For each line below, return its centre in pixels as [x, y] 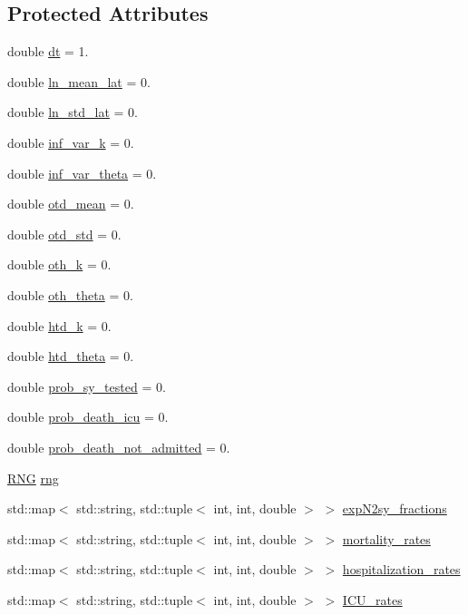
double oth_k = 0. [59, 264]
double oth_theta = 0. [70, 294]
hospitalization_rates [401, 569]
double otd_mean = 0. [71, 204]
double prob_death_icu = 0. [88, 417]
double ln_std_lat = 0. [73, 112]
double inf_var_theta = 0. [82, 173]
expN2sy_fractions [395, 508]
